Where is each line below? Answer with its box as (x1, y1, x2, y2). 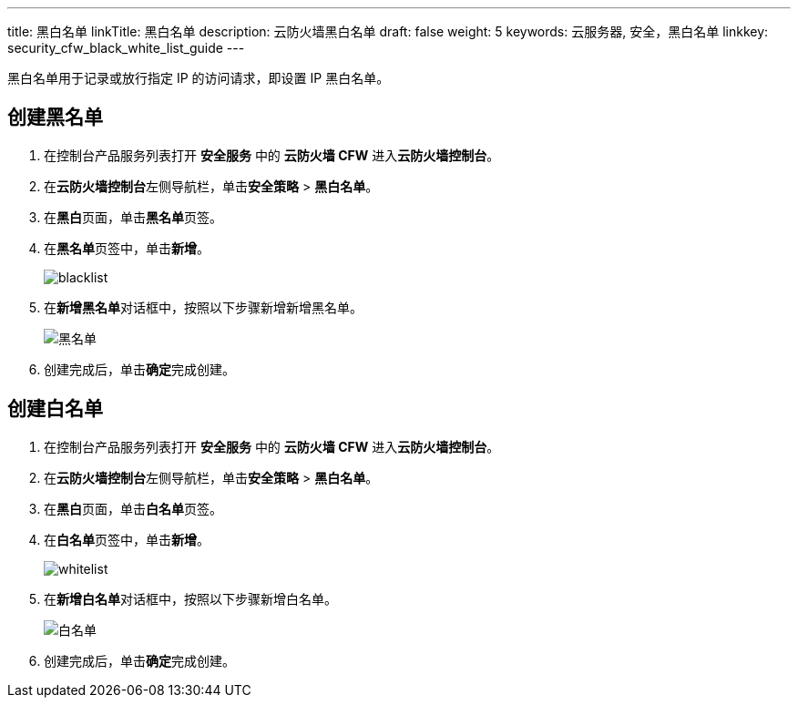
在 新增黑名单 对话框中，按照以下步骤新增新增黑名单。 (44, 299, 363, 315)
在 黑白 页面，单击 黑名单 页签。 (44, 209, 222, 225)
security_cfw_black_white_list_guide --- (7, 40, 245, 56)
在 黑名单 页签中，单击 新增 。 (44, 240, 210, 256)
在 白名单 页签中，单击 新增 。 (44, 531, 210, 547)
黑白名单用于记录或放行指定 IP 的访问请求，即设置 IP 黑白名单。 (7, 70, 390, 86)
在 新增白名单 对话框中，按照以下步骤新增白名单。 (44, 590, 337, 607)
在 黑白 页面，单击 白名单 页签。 (44, 500, 222, 516)
